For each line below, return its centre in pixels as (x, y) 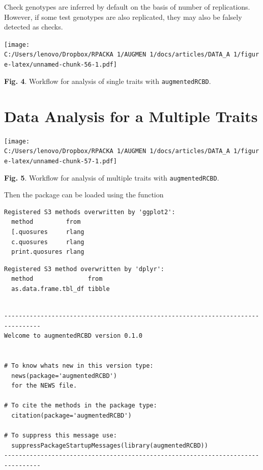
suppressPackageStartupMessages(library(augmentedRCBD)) (110, 445)
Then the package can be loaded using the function (84, 195)
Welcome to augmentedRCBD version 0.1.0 (74, 336)
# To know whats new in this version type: (79, 366)
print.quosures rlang (48, 252)
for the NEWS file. (44, 386)
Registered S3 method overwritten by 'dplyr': (84, 269)
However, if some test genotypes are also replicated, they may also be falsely (123, 17)
